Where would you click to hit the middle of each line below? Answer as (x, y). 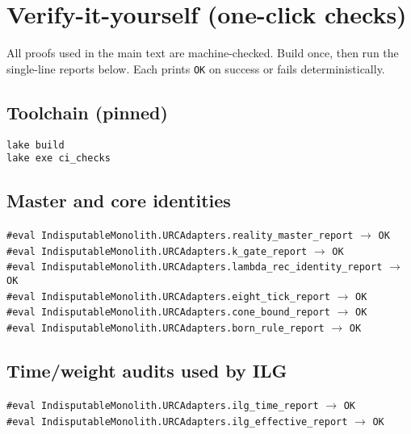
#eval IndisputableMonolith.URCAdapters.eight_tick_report (168, 296)
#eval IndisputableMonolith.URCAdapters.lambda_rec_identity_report (195, 267)
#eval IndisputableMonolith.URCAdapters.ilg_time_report (163, 405)
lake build (36, 145)
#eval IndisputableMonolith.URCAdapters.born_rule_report (166, 329)
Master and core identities (119, 200)
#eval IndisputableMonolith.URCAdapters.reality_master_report (180, 236)
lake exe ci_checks (59, 159)
